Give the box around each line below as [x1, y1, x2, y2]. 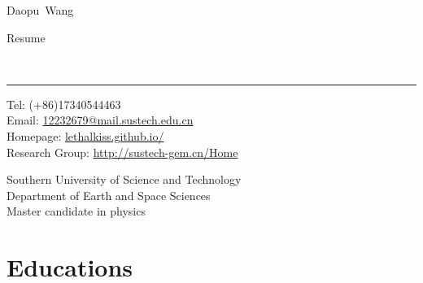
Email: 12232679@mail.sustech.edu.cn [7, 111, 194, 128]
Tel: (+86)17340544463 [7, 95, 121, 112]
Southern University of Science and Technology [7, 171, 242, 188]
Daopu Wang [7, 2, 74, 18]
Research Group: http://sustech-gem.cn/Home [7, 143, 238, 160]
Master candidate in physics [7, 202, 146, 220]
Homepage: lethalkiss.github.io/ [7, 127, 164, 144]
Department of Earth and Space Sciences [7, 186, 211, 203]
